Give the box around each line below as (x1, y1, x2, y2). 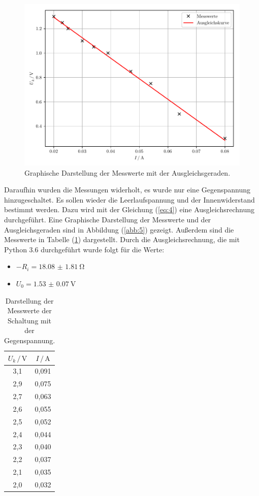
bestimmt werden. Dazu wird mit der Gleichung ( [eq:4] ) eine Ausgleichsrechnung (4, 204, 255, 215)
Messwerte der (7, 305, 52, 316)
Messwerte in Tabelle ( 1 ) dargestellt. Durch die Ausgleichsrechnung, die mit (4, 234, 240, 245)
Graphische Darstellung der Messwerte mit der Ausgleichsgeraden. (24, 167, 231, 178)
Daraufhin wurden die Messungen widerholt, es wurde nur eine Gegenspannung (4, 184, 251, 195)
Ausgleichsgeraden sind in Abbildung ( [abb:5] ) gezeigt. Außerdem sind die (4, 224, 234, 235)
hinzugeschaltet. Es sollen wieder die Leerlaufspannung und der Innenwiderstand (4, 194, 255, 205)
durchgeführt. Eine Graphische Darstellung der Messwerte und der (4, 214, 211, 224)
